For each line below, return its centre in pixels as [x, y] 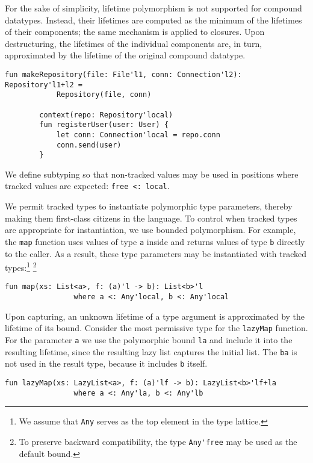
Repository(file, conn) [104, 95]
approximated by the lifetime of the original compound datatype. [125, 55]
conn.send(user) [89, 145]
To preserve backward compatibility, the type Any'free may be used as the [158, 441]
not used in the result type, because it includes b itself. [106, 363]
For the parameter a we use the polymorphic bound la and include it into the [149, 339]
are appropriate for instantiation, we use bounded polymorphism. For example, [150, 230]
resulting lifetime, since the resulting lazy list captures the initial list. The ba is [151, 351]
